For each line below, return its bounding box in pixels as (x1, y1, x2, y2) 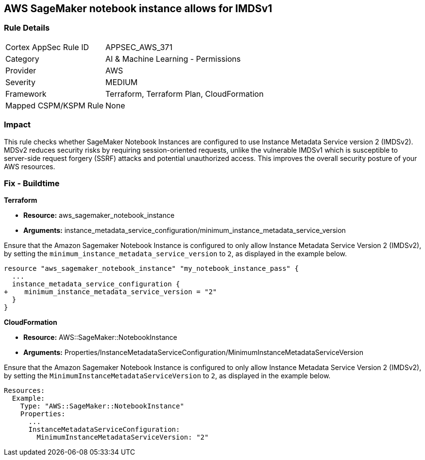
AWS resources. (4, 162, 55, 171)
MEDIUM (105, 77, 138, 87)
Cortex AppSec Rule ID (5, 42, 89, 52)
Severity (5, 77, 35, 87)
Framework (5, 88, 47, 99)
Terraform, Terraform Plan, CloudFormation (105, 88, 264, 99)
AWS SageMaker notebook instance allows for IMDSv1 (4, 2, 272, 15)
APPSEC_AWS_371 (105, 42, 172, 52)
